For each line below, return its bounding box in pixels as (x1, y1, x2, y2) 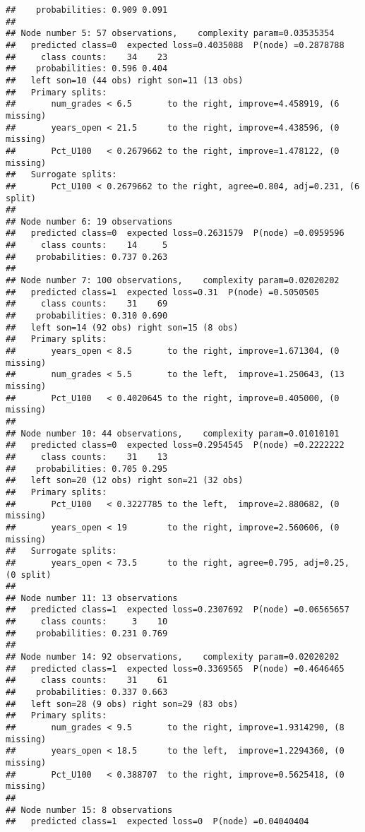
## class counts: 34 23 (6, 52, 168, 62)
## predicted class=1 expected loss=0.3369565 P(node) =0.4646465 (6, 663, 345, 674)
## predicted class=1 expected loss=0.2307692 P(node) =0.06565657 (6, 605, 349, 615)
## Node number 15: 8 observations (6, 804, 173, 815)
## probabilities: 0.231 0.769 (6, 628, 168, 638)
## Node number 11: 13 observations (6, 593, 178, 603)
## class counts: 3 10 (6, 617, 168, 627)
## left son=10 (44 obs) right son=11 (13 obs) (6, 75, 244, 85)
